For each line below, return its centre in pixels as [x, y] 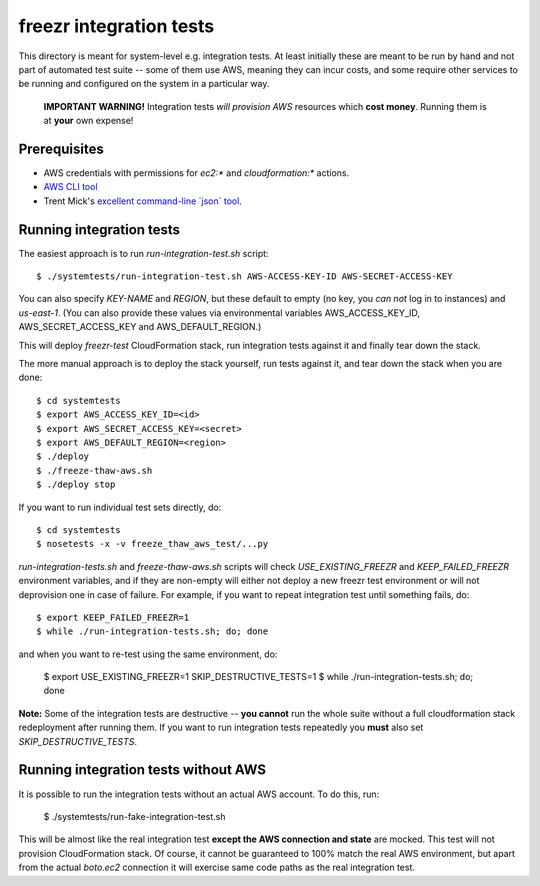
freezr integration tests [116, 26]
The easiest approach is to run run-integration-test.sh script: [143, 253]
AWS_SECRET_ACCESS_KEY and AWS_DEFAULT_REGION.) [140, 327]
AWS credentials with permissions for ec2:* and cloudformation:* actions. [196, 173]
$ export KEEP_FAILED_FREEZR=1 [113, 617]
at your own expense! [88, 121]
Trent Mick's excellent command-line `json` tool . [142, 201]
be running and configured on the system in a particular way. [144, 84]
